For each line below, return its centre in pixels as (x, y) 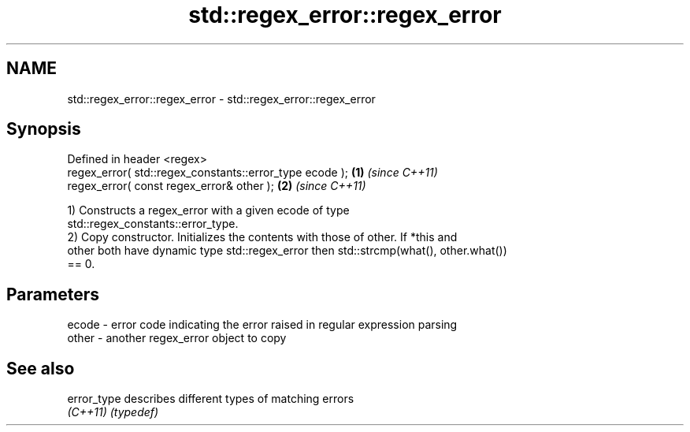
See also (41, 368)
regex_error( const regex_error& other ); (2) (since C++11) (217, 186)
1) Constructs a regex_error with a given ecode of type (208, 210)
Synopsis (44, 129)
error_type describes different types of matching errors (211, 399)
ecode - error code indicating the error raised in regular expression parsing (262, 325)
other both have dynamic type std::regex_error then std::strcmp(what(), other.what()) (287, 251)
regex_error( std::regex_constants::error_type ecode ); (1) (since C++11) (252, 173)
